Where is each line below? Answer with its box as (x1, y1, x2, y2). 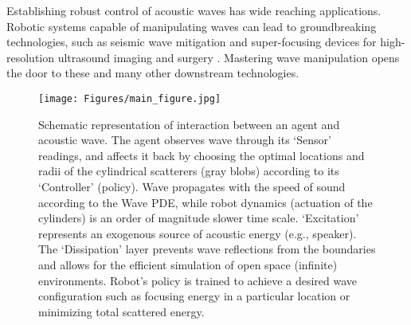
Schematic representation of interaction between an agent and (38, 116, 340, 132)
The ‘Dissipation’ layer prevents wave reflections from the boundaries (38, 241, 376, 257)
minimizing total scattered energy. (38, 303, 205, 319)
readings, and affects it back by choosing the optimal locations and (38, 147, 365, 163)
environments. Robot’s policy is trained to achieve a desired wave (38, 272, 357, 288)
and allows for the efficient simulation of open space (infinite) (38, 256, 338, 272)
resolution (6, 49, 55, 65)
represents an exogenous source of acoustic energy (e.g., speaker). (38, 225, 357, 241)
